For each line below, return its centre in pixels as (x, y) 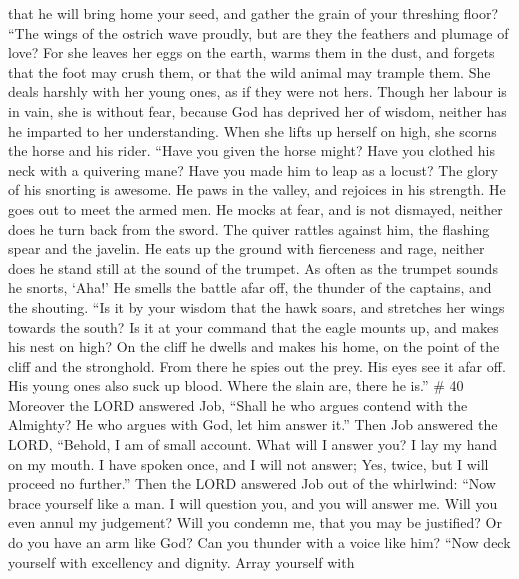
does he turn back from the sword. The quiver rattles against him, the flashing (249, 228)
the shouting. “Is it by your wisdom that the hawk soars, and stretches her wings (256, 306)
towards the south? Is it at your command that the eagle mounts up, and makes (253, 326)
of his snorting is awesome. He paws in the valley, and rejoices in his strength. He (257, 189)
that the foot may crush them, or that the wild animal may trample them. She (249, 71)
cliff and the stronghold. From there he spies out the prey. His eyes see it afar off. (257, 365)
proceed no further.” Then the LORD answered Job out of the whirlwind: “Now (252, 483)
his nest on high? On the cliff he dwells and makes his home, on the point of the (254, 346)
